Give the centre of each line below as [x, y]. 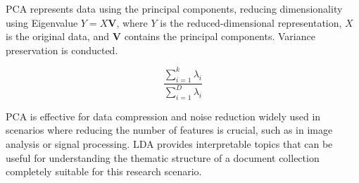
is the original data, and [58, 36]
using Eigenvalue [42, 22]
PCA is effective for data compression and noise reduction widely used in [163, 116]
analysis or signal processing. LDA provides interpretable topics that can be [169, 144]
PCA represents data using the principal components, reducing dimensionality [174, 8]
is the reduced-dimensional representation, [251, 22]
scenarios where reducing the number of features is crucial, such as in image [169, 130]
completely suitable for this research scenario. [104, 171]
